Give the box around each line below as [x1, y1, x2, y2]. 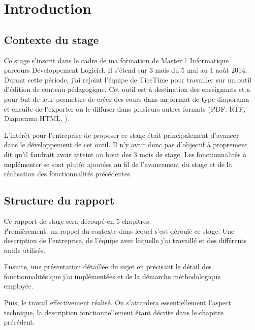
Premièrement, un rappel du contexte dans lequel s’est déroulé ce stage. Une [4, 225, 235, 236]
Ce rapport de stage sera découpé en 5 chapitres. [4, 215, 151, 226]
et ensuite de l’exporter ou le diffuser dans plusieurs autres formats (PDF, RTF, [4, 103, 246, 114]
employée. [4, 281, 33, 291]
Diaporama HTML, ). [4, 113, 69, 124]
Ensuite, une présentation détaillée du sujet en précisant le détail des [4, 261, 212, 272]
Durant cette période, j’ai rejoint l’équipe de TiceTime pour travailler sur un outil [4, 74, 252, 84]
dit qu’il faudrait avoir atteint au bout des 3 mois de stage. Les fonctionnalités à [4, 149, 247, 159]
